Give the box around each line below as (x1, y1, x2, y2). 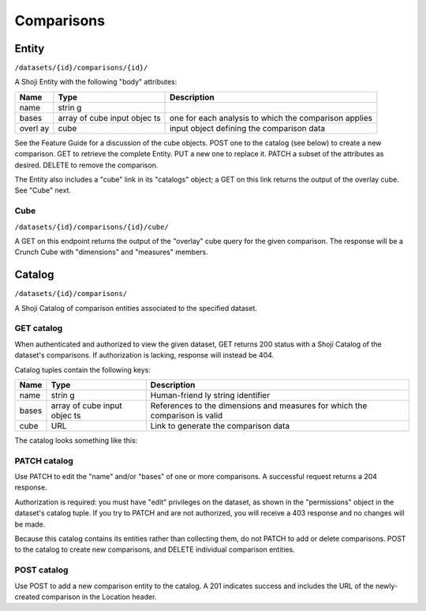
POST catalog (14, 564, 69, 575)
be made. (14, 519, 46, 529)
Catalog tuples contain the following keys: (14, 365, 151, 374)
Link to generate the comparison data (150, 420, 290, 431)
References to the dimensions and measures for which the (150, 399, 368, 410)
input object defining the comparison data (170, 122, 326, 133)
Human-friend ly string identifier (150, 389, 271, 400)
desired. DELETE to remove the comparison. (14, 160, 159, 170)
